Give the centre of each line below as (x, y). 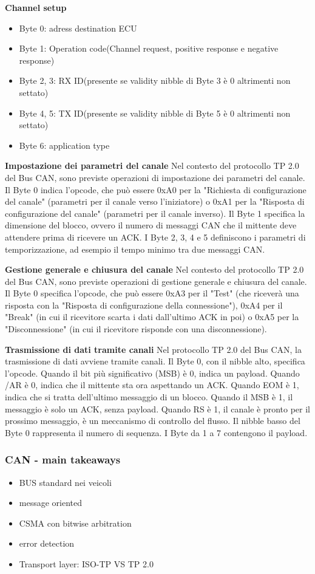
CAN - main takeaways (63, 460)
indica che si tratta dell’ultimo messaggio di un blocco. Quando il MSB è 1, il (149, 397)
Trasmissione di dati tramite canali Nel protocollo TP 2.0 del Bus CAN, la (153, 349)
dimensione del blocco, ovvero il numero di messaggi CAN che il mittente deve (151, 225)
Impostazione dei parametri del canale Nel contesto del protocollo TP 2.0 (152, 166)
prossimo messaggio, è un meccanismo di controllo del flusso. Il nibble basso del (153, 421)
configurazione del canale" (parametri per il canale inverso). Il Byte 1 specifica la (155, 213)
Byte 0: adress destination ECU (78, 28)
